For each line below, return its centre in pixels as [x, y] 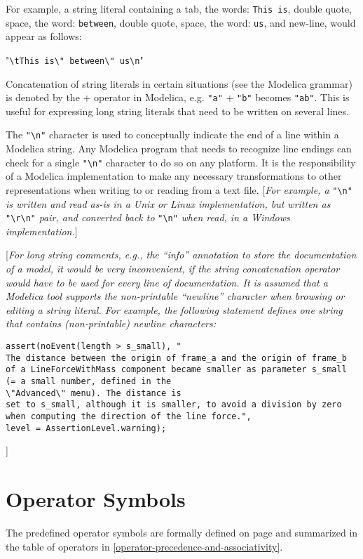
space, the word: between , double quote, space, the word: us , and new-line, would [181, 22]
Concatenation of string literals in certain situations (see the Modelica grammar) [179, 83]
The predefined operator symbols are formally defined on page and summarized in [182, 532]
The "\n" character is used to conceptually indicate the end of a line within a [172, 134]
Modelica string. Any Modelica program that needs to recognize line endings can [179, 149]
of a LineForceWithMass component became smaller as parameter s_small [176, 370]
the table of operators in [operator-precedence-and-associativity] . [144, 546]
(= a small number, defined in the [89, 381]
